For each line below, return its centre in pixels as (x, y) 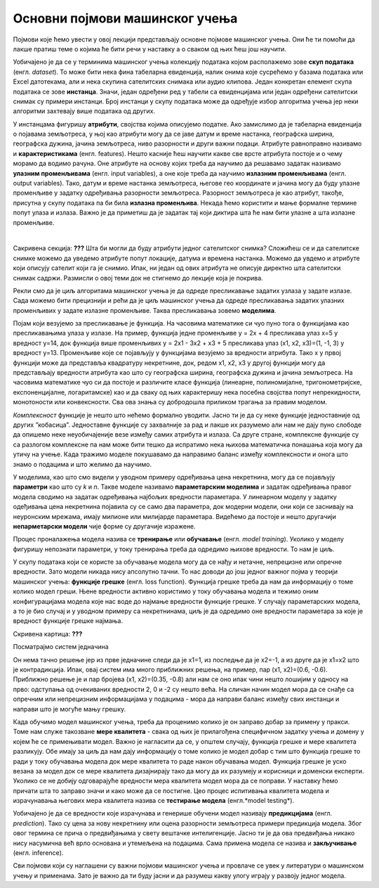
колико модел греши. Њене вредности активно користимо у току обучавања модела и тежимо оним (166, 591)
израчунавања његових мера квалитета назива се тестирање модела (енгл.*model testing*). (154, 801)
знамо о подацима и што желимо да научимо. (82, 464)
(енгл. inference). (38, 853)
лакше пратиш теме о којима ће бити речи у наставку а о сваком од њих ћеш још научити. (150, 49)
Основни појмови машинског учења (125, 18)
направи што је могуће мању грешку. (69, 709)
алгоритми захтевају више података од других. (84, 111)
